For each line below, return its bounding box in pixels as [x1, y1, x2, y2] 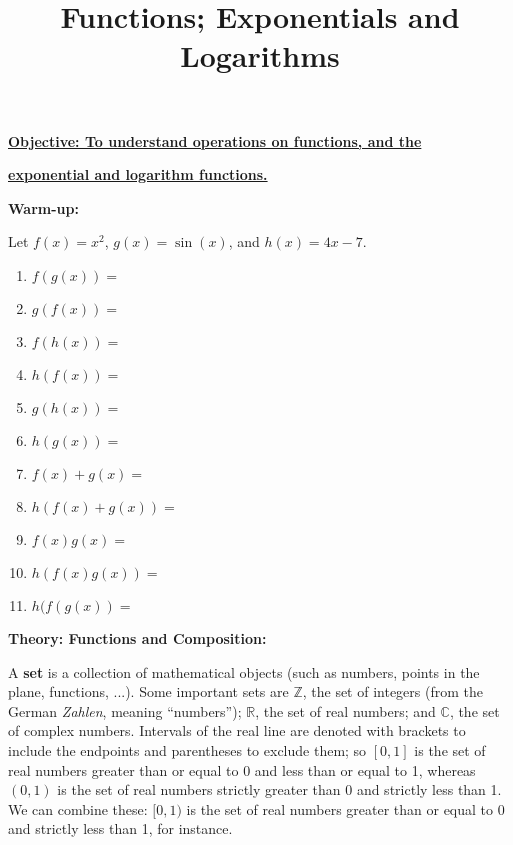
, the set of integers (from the [302, 681, 483, 702]
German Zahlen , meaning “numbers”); [8, 700, 242, 721]
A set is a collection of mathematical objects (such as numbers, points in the [8, 661, 480, 682]
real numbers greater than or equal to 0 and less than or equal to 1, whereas [8, 759, 476, 780]
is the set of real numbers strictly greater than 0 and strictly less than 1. [57, 779, 502, 800]
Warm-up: [8, 197, 79, 218]
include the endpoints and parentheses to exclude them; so [8, 739, 367, 760]
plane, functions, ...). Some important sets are [8, 681, 289, 702]
